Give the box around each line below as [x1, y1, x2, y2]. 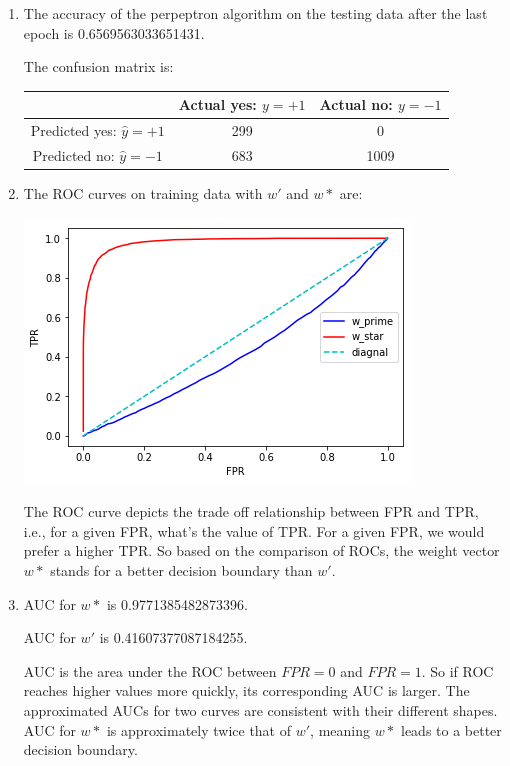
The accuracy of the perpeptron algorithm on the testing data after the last [23, 3, 488, 23]
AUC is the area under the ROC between [23, 660, 277, 681]
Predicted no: [32, 144, 115, 165]
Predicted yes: [30, 120, 117, 141]
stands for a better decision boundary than [50, 560, 313, 581]
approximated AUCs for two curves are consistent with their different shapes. [23, 700, 498, 720]
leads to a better [400, 719, 502, 740]
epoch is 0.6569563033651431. [23, 22, 205, 43]
